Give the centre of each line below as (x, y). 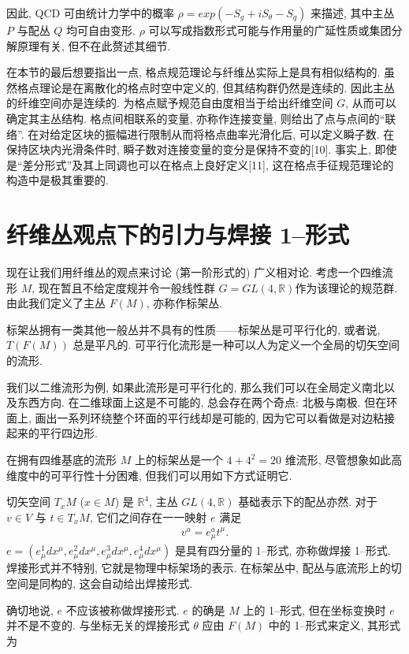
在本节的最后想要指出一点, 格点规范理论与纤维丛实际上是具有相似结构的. (193, 72)
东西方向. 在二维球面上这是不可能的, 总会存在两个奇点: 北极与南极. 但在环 (207, 402)
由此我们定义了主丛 (56, 303)
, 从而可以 (371, 103)
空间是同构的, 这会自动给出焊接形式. (100, 583)
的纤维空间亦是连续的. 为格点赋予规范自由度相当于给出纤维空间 (170, 103)
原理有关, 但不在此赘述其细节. (94, 45)
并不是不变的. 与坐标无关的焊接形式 (98, 625)
